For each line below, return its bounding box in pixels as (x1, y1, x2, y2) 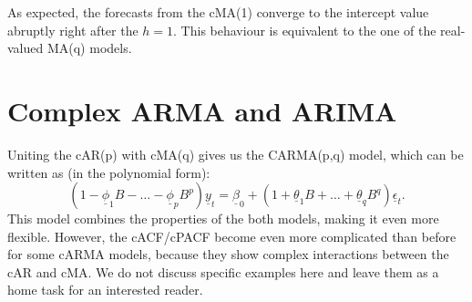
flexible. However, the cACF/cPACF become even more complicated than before (7, 226, 457, 245)
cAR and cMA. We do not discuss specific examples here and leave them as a (7, 262, 439, 281)
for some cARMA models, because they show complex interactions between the (7, 245, 449, 264)
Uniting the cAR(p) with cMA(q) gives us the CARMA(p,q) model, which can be (7, 144, 464, 163)
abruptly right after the (7, 20, 139, 39)
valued (7, 38, 44, 57)
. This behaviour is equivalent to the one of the (173, 20, 436, 39)
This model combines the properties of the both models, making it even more (7, 209, 439, 228)
